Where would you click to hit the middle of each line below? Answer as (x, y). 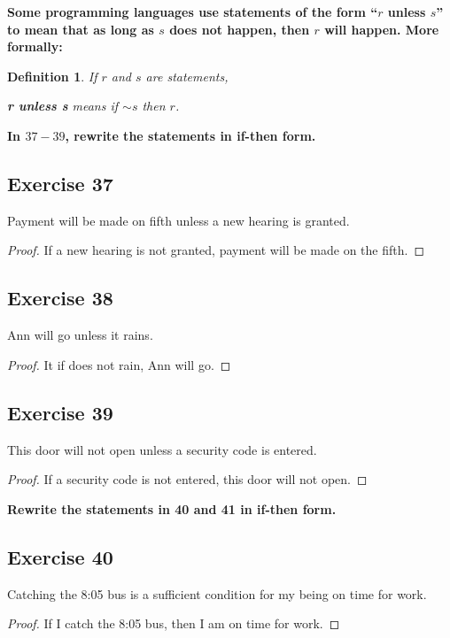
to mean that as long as (81, 29)
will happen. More (382, 29)
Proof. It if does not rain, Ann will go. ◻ (119, 364)
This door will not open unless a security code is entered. (162, 449)
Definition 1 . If (52, 76)
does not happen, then (240, 29)
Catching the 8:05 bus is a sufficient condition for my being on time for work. (217, 593)
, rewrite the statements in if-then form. (190, 135)
